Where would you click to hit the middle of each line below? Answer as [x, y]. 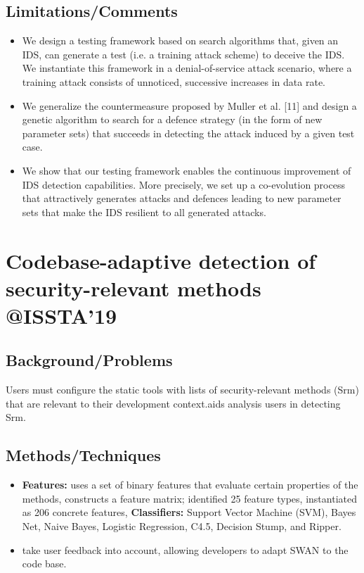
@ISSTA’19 [61, 315]
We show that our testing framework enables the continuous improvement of [187, 170]
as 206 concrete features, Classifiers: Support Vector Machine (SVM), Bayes [189, 512]
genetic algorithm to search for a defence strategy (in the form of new [172, 119]
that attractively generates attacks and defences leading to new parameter [182, 198]
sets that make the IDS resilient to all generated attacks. [144, 212]
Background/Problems [89, 360]
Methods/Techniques [83, 455]
